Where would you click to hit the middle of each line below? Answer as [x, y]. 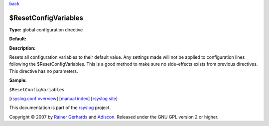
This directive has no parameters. [44, 71]
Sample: [18, 80]
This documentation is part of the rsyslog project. [60, 108]
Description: [22, 48]
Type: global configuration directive [46, 29]
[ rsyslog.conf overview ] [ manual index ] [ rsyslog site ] [64, 99]
